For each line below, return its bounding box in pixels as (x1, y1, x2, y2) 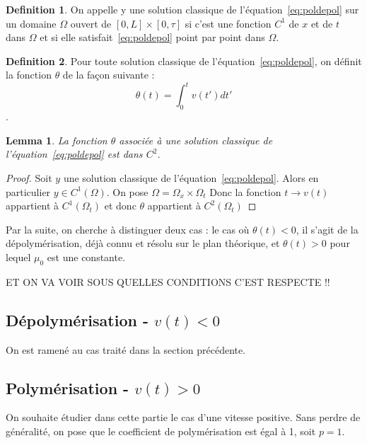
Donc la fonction (209, 184, 281, 199)
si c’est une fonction (185, 16, 272, 30)
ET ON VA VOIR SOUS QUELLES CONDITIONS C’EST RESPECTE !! (6, 274, 330, 289)
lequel (6, 250, 31, 265)
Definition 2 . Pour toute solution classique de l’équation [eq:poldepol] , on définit (6, 53, 362, 68)
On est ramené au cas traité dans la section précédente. (6, 342, 246, 357)
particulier (6, 184, 51, 199)
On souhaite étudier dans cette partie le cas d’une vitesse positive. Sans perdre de (6, 410, 361, 425)
